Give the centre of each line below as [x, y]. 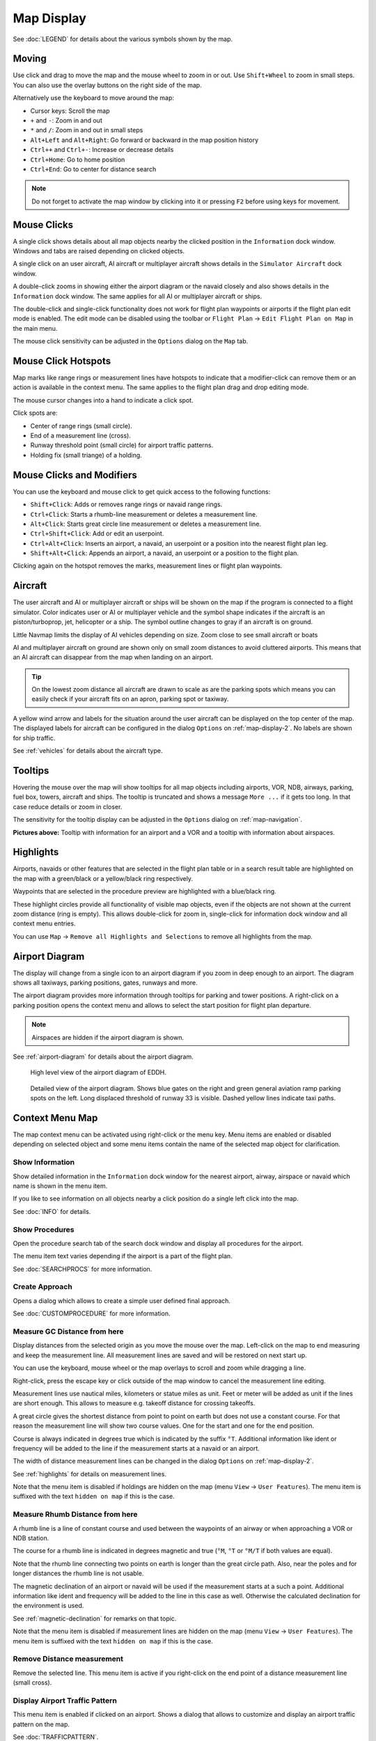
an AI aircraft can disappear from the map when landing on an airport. [113, 657]
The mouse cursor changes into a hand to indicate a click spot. [103, 400]
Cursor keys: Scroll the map [70, 111]
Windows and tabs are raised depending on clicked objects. [99, 251]
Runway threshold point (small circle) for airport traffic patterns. [122, 445]
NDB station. [31, 1538]
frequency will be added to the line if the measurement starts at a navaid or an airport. [136, 1448]
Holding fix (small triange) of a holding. [86, 455]
